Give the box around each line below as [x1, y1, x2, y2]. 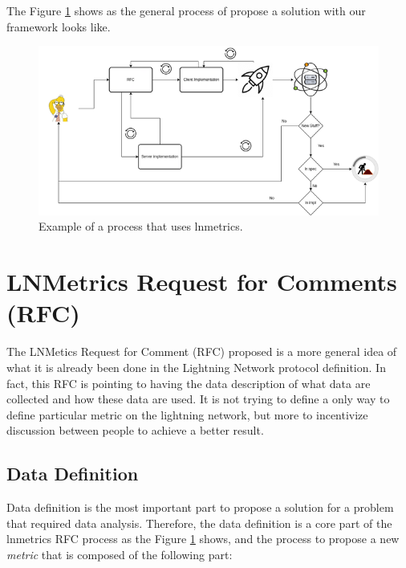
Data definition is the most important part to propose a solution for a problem [6, 499, 394, 516]
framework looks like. [6, 18, 111, 35]
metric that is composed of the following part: [6, 546, 233, 562]
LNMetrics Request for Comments [6, 265, 397, 298]
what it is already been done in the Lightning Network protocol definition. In [6, 358, 386, 375]
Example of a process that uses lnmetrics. [39, 218, 243, 235]
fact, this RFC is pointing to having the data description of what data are [6, 374, 371, 391]
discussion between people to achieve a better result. [6, 422, 264, 439]
